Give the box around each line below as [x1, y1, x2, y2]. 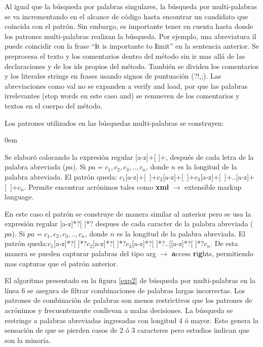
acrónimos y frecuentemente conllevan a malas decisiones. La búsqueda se [5, 305, 233, 316]
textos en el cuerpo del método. [5, 100, 102, 111]
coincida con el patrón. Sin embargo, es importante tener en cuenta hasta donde [5, 21, 253, 31]
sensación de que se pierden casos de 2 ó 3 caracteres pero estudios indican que [5, 325, 250, 335]
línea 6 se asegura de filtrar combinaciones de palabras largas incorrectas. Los [5, 285, 245, 295]
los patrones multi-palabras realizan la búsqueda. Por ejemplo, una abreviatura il [5, 30, 256, 41]
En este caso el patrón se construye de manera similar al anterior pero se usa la [5, 208, 251, 219]
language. [5, 191, 34, 202]
